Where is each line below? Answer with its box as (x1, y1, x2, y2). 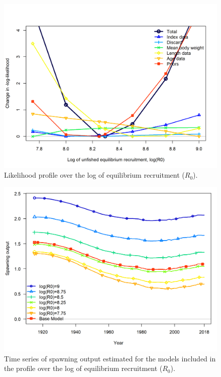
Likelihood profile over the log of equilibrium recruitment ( (4, 170, 185, 180)
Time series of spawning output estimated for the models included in (4, 353, 216, 363)
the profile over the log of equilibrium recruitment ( (4, 363, 163, 373)
